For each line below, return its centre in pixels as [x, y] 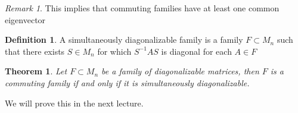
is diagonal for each [196, 51]
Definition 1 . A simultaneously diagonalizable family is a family [124, 40]
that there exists [35, 51]
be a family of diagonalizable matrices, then [180, 71]
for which [114, 51]
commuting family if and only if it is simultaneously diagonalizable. [127, 82]
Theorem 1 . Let [36, 71]
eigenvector [25, 19]
